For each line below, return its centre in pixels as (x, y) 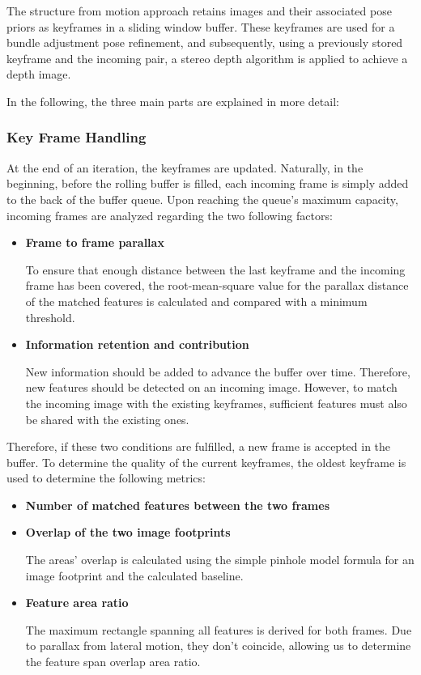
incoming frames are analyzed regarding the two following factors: (170, 215)
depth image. (39, 74)
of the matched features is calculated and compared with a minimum (196, 301)
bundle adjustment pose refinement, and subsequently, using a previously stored (205, 42)
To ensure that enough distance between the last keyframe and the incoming (215, 269)
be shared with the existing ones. (107, 419)
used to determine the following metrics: (106, 478)
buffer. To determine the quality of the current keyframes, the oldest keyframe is (206, 462)
